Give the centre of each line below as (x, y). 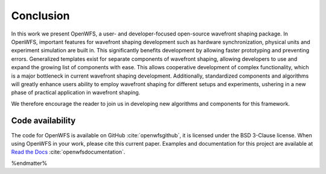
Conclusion (40, 16)
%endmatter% (29, 163)
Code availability (43, 121)
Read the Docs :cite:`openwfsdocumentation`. (68, 152)
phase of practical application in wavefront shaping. (76, 93)
